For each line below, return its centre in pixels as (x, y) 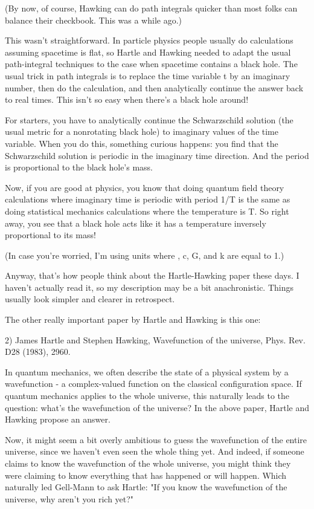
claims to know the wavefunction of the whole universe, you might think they (148, 463)
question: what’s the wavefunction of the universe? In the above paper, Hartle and (157, 407)
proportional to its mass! (50, 235)
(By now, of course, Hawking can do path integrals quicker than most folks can (151, 8)
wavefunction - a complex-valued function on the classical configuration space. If (153, 384)
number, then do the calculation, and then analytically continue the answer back (154, 87)
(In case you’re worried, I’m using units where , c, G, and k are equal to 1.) (145, 255)
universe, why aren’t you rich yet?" (69, 498)
